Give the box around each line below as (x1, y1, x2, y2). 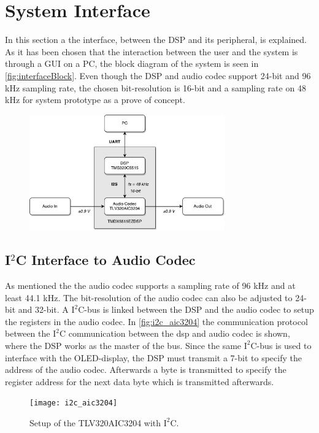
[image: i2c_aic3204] (29, 399, 118, 408)
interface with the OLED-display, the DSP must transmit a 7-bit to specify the (5, 351, 302, 364)
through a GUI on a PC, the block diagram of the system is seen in (5, 57, 259, 70)
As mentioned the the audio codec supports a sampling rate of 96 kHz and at (5, 278, 296, 291)
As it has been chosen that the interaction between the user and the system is (5, 45, 298, 58)
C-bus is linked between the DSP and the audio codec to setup (78, 303, 314, 316)
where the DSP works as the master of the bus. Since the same (5, 339, 242, 351)
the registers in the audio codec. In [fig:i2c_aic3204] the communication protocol (5, 315, 308, 328)
